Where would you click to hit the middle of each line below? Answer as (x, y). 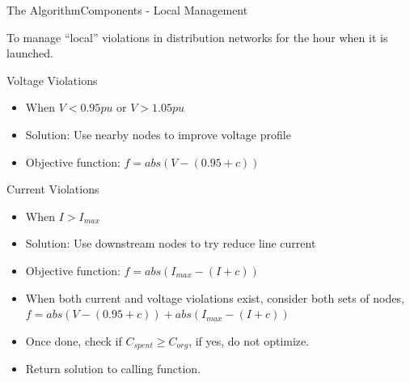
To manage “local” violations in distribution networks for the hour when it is (197, 37)
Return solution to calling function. (113, 369)
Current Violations (53, 189)
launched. (30, 53)
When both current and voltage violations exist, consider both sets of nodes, (215, 297)
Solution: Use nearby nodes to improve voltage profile (158, 134)
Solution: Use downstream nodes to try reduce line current (171, 243)
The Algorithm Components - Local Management (127, 10)
